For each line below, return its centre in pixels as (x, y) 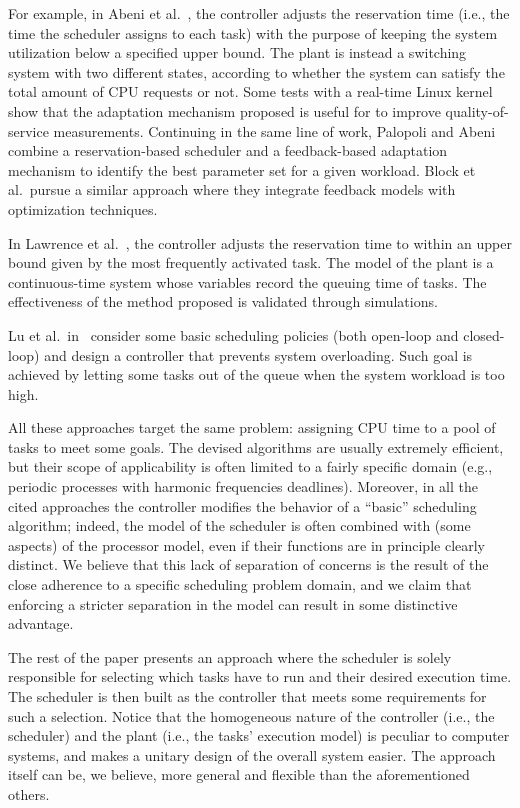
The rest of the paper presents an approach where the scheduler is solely (230, 656)
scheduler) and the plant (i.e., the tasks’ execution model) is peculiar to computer (259, 735)
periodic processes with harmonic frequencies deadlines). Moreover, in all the (243, 486)
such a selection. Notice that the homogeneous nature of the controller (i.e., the (251, 715)
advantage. (41, 623)
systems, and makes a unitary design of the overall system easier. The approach (252, 754)
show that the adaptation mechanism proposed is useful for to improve (224, 110)
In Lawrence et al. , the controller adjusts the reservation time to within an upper (260, 242)
